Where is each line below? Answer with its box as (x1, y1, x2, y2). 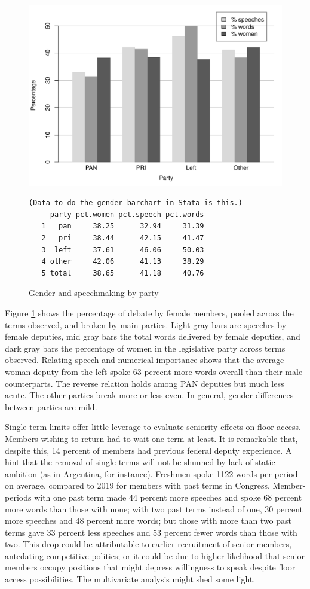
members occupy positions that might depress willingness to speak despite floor (5, 561, 296, 573)
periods (5, 490, 32, 503)
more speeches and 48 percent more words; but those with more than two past (5, 514, 292, 527)
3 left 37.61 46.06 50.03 (41, 245, 204, 254)
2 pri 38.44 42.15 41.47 (41, 234, 204, 243)
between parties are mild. (5, 400, 97, 413)
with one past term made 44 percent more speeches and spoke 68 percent (34, 490, 302, 503)
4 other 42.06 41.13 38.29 (41, 257, 204, 266)
